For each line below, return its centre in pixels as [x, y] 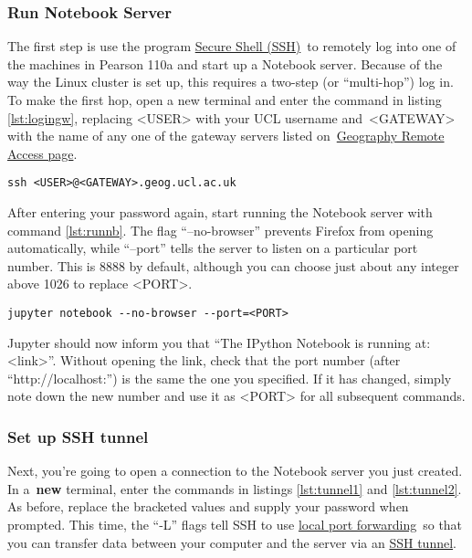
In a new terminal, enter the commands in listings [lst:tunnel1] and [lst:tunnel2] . [235, 488]
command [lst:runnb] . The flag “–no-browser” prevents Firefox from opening [220, 230]
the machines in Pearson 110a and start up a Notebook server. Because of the [225, 63]
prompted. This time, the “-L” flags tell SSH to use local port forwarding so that [235, 525]
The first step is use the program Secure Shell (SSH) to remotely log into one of [232, 46]
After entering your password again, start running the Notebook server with [220, 212]
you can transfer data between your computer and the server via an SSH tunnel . [232, 542]
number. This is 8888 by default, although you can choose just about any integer [233, 265]
